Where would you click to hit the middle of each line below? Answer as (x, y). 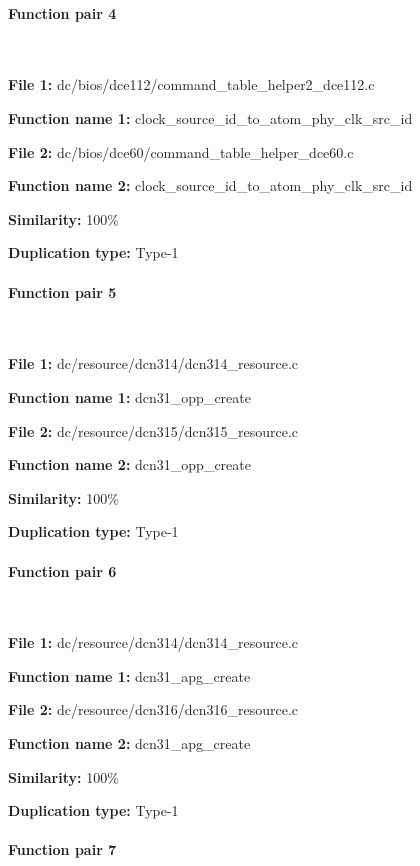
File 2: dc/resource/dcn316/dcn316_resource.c (153, 709)
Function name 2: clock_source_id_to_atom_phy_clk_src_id (210, 185)
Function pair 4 (62, 12)
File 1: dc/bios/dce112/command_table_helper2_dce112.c (191, 84)
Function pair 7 (62, 849)
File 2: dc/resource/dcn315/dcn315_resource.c (153, 430)
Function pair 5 (62, 291)
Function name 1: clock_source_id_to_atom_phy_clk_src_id (210, 117)
